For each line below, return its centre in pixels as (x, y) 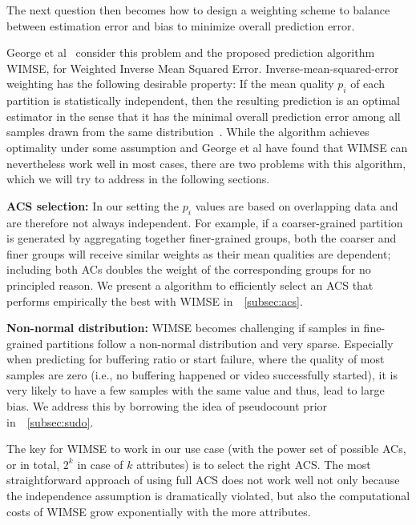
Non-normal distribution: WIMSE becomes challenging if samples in (183, 328)
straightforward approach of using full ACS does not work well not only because (203, 480)
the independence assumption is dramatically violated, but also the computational (208, 496)
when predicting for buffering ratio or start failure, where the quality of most (196, 359)
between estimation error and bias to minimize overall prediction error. (181, 25)
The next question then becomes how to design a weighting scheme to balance (198, 10)
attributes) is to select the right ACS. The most (254, 464)
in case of (100, 464)
